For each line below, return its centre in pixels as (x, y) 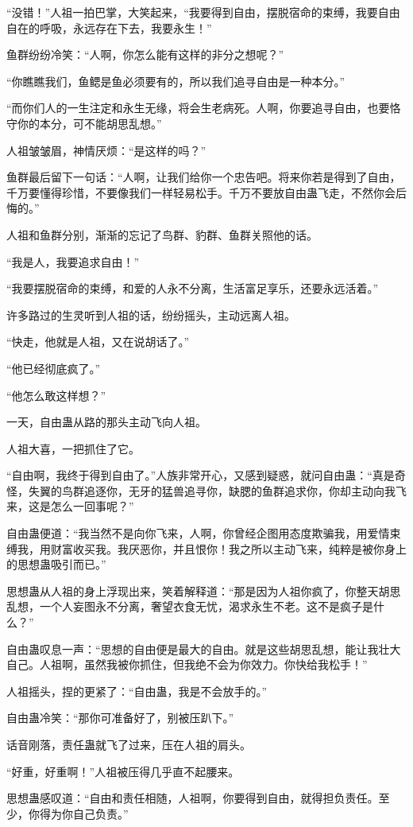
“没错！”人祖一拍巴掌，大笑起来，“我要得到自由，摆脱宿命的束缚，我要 (192, 12)
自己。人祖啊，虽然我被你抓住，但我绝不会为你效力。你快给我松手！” (187, 664)
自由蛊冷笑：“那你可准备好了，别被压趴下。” (120, 718)
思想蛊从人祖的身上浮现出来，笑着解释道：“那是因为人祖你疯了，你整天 (193, 590)
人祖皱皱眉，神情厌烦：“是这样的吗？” (106, 150)
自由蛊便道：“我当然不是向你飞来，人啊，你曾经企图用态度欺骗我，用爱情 (198, 533)
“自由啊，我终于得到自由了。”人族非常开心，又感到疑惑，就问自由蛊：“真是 (201, 475)
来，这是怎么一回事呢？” (70, 506)
